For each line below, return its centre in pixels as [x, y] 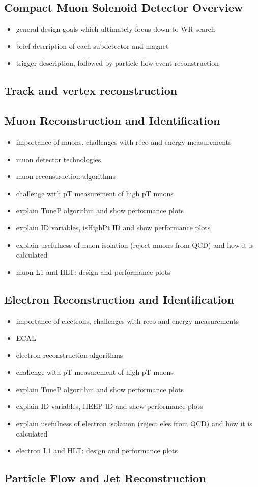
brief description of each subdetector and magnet [92, 46]
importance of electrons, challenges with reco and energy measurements [127, 321]
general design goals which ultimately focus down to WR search [116, 29]
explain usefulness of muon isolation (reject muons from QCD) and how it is [135, 245]
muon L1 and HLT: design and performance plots [93, 272]
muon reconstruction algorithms [66, 176]
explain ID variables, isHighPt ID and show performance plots [113, 227]
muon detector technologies [59, 159]
